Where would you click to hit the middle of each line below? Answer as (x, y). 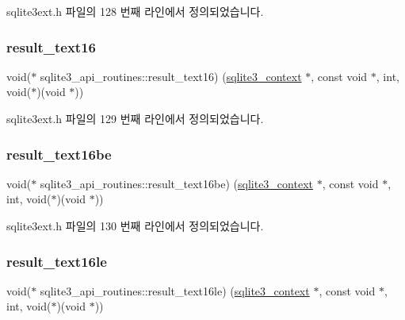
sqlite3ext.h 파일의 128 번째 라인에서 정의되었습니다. (135, 11)
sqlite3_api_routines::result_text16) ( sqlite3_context (171, 76)
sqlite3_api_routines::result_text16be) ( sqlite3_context (176, 183)
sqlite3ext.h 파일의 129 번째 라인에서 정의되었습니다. (135, 118)
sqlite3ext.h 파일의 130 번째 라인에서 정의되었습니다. (135, 226)
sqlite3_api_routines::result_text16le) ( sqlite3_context (175, 290)
